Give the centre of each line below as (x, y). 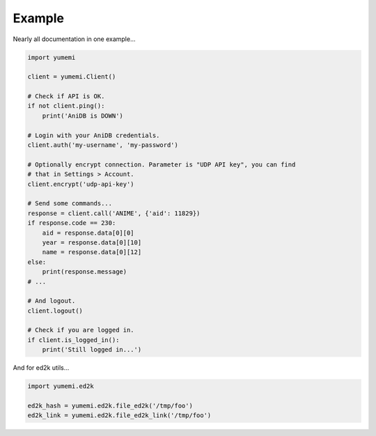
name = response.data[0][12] (92, 252)
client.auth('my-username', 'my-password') (103, 145)
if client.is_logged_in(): (73, 340)
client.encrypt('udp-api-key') (81, 184)
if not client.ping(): (66, 106)
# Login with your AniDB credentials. (94, 135)
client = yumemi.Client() (72, 77)
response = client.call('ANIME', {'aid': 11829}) (114, 213)
